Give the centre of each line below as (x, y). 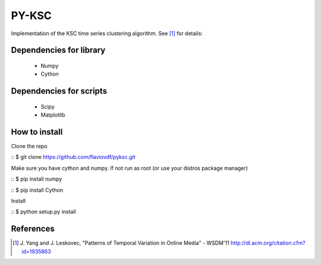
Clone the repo (29, 146)
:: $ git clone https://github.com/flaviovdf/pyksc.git (73, 157)
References (33, 229)
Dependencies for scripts (59, 91)
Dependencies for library (58, 50)
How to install (37, 132)
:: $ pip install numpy (37, 179)
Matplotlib (53, 115)
